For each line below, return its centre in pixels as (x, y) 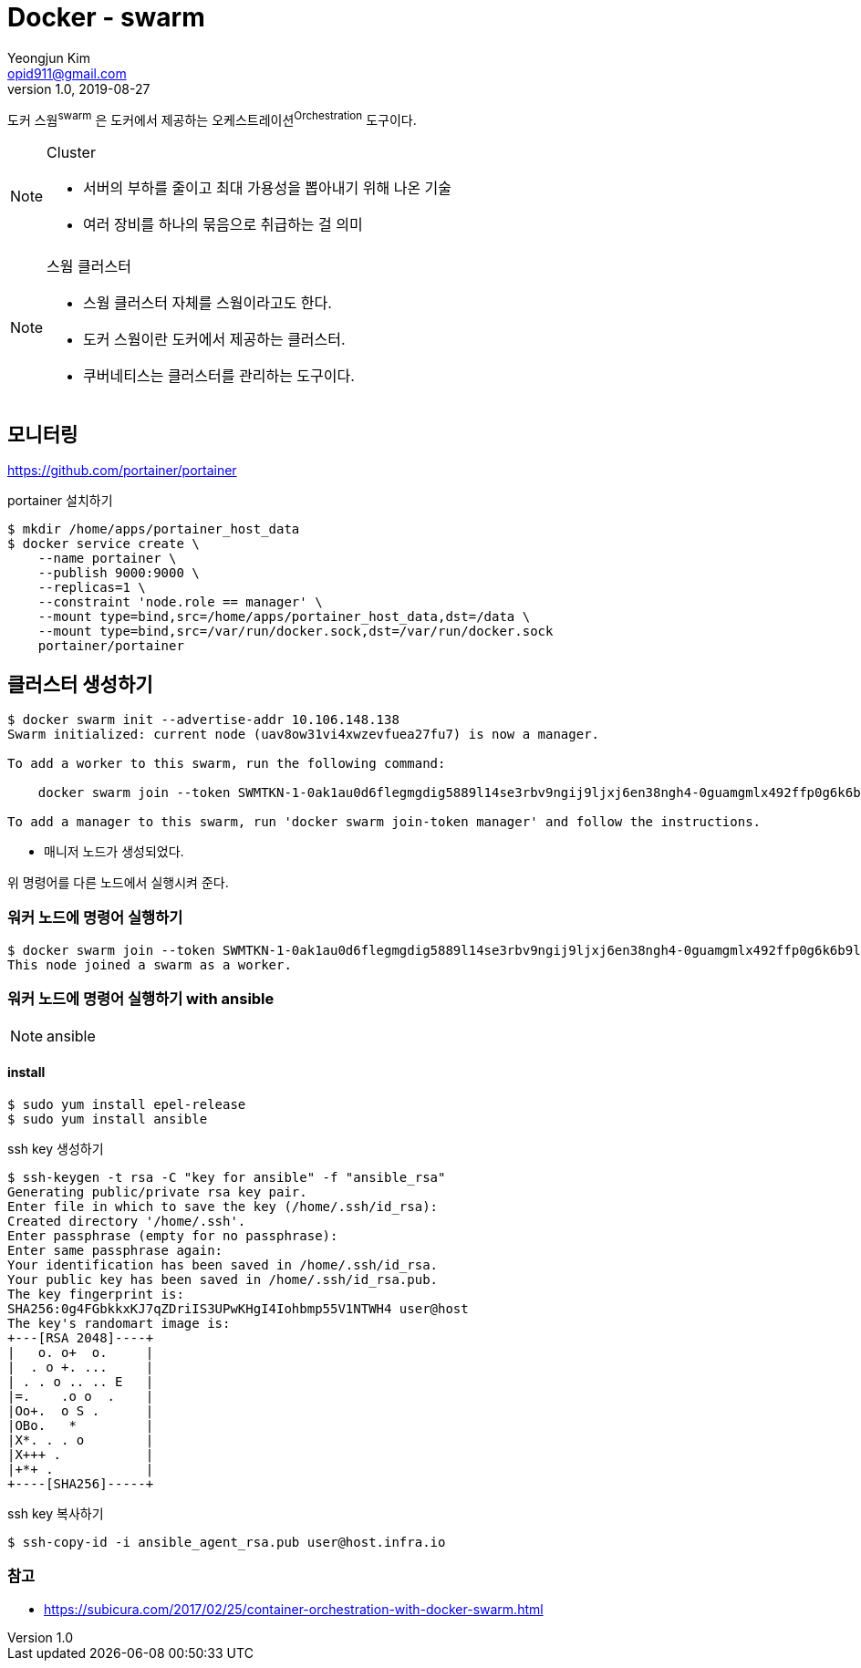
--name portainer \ (107, 559)
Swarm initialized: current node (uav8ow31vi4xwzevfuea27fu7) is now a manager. (304, 735)
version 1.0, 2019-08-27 (79, 88)
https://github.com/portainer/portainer (122, 471)
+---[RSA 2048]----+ (81, 1337)
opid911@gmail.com (67, 73)
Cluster (71, 153)
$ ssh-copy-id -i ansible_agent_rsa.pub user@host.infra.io (227, 1542)
